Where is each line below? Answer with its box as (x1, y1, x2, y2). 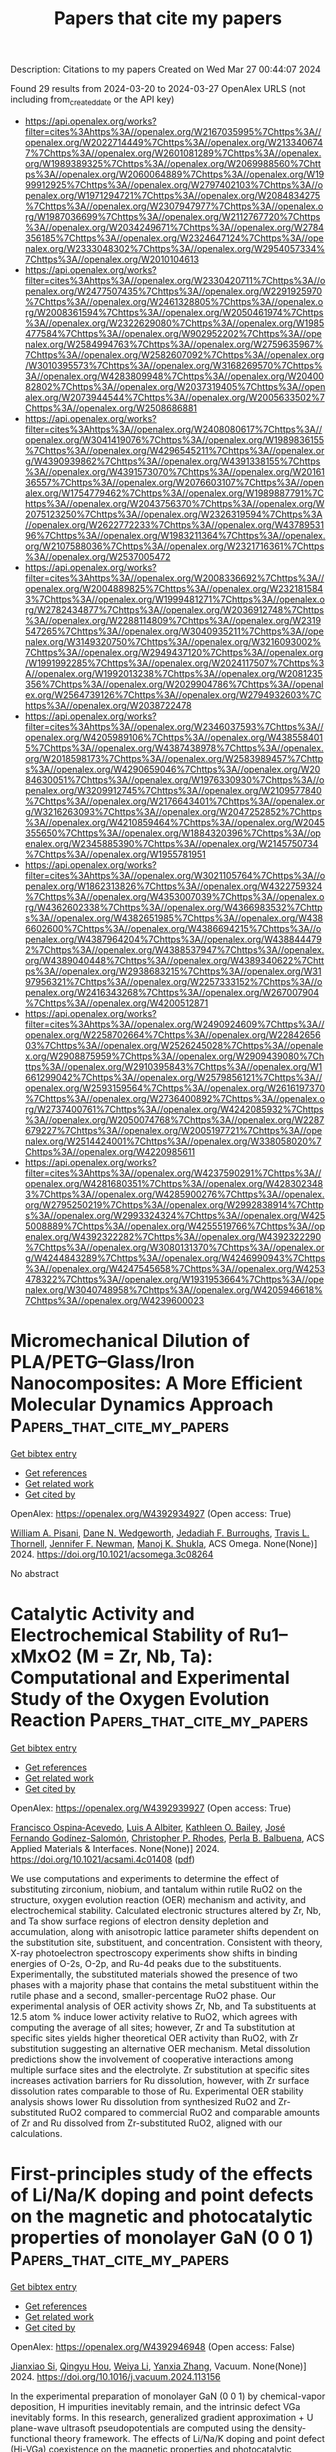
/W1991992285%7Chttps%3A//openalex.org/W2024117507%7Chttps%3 (24, 657, 325, 669)
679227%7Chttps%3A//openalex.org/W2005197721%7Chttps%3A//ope (24, 1124, 323, 1136)
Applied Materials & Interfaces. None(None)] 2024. (10, 1842, 220, 1854)
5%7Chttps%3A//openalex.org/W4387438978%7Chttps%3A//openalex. (24, 742, 324, 754)
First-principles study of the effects (10, 2163, 313, 2186)
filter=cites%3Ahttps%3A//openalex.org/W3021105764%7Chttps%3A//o (24, 869, 326, 881)
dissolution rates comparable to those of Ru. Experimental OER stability (10, 2085, 304, 2097)
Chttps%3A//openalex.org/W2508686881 (24, 402, 198, 414)
